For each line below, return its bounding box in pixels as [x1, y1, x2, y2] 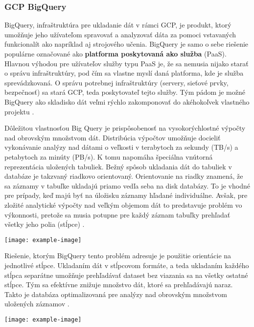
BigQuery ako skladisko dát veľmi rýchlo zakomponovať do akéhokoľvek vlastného [4, 96, 250, 107]
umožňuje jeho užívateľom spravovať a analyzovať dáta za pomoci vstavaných [4, 29, 236, 39]
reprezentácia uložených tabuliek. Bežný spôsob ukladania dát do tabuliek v [4, 161, 232, 171]
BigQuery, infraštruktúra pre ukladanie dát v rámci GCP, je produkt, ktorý [4, 20, 231, 30]
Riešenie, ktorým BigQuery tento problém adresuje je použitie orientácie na [4, 250, 231, 261]
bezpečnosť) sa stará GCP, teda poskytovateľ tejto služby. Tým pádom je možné [4, 87, 245, 97]
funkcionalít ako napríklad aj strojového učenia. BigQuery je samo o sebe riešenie [4, 39, 249, 49]
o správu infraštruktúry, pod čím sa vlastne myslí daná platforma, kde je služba [4, 68, 244, 78]
